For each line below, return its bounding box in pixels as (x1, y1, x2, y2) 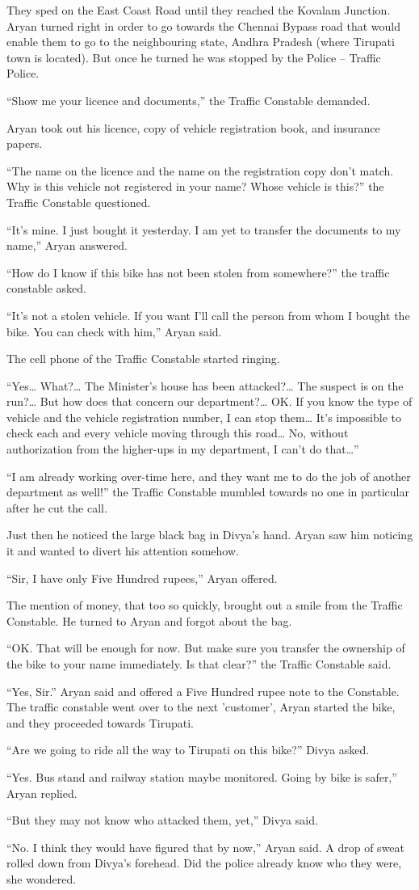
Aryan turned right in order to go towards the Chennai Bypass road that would (6, 17, 401, 34)
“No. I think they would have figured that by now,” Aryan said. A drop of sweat (6, 838, 405, 855)
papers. (6, 135, 43, 152)
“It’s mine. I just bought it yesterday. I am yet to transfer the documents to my (6, 221, 401, 238)
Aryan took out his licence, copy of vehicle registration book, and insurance (6, 119, 380, 136)
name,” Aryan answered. (6, 237, 128, 254)
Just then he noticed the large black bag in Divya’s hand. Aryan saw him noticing (6, 526, 413, 543)
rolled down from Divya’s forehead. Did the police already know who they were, (6, 854, 402, 871)
